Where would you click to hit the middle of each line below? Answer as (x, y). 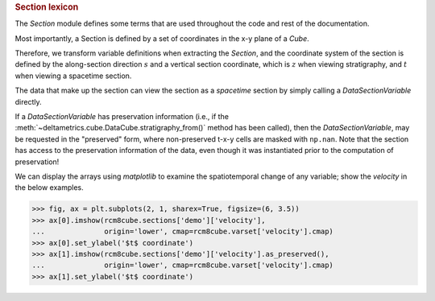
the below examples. (49, 188)
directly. (28, 101)
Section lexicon (47, 7)
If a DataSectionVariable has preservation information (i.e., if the (122, 116)
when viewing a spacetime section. (73, 76)
